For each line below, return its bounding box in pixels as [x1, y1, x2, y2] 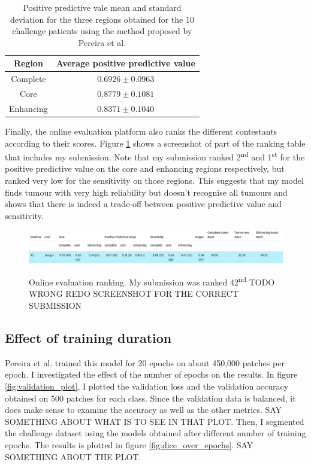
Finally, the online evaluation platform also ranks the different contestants [5, 125, 277, 137]
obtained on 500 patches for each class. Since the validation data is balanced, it [5, 391, 296, 404]
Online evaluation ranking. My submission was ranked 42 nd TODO [29, 274, 275, 288]
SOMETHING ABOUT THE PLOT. [5, 450, 141, 463]
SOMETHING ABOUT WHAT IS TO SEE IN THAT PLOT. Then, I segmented [5, 415, 304, 427]
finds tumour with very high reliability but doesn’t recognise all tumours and [5, 186, 288, 198]
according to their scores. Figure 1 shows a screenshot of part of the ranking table [5, 136, 306, 149]
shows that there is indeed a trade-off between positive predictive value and [5, 197, 282, 210]
